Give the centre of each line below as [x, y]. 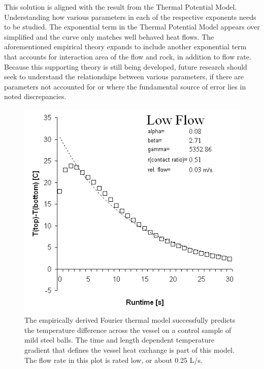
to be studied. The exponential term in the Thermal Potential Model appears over [132, 27]
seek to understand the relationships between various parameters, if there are [124, 76]
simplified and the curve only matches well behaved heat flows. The [109, 36]
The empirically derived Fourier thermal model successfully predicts [130, 320]
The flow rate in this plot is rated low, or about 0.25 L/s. [113, 360]
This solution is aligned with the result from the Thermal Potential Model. [121, 7]
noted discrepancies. [35, 96]
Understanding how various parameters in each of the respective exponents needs [130, 17]
